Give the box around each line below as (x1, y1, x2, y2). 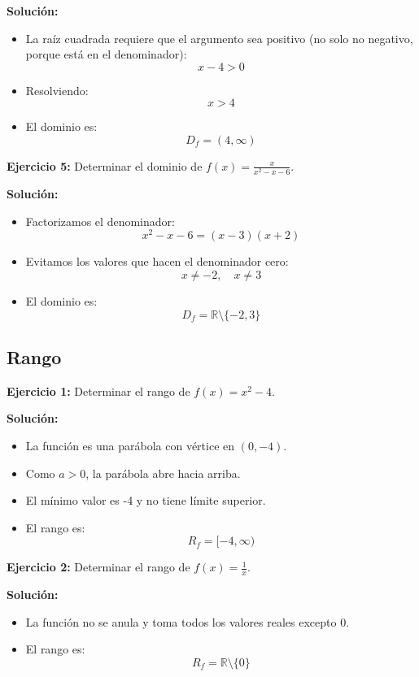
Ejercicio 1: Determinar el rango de (7, 382, 190, 399)
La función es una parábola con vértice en (25, 436, 235, 454)
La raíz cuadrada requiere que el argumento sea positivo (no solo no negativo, (25, 29, 413, 46)
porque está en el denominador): (25, 46, 187, 63)
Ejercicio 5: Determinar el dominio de (7, 157, 203, 174)
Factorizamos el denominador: (25, 212, 175, 229)
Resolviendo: (25, 81, 89, 98)
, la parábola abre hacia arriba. (85, 464, 241, 481)
